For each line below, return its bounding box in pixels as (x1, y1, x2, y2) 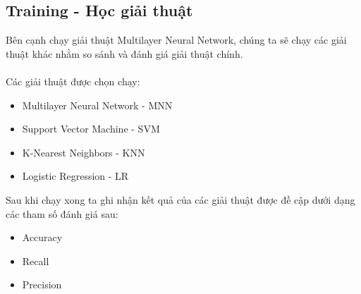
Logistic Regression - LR (22, 169, 129, 183)
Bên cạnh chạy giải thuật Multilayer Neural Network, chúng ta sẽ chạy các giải (6, 32, 347, 47)
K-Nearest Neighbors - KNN (22, 145, 145, 159)
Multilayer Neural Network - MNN (22, 97, 173, 112)
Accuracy (22, 230, 63, 245)
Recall (22, 253, 49, 268)
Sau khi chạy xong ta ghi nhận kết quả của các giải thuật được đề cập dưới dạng (6, 192, 355, 207)
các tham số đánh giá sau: (6, 206, 118, 221)
